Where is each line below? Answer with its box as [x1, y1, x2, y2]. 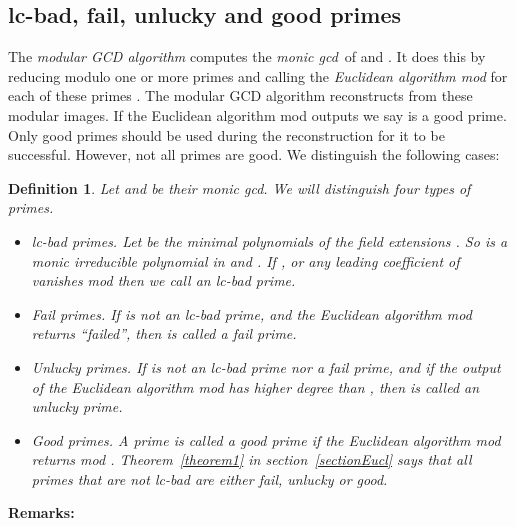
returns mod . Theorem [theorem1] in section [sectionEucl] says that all [31, 449, 472, 470]
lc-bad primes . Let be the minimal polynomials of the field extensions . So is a [31, 230, 508, 251]
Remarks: [8, 502, 75, 523]
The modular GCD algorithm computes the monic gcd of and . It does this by [8, 46, 486, 67]
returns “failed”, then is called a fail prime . [31, 323, 297, 344]
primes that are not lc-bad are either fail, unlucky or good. [31, 468, 388, 489]
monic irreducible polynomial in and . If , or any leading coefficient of [31, 250, 460, 271]
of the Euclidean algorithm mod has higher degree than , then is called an [31, 376, 480, 397]
